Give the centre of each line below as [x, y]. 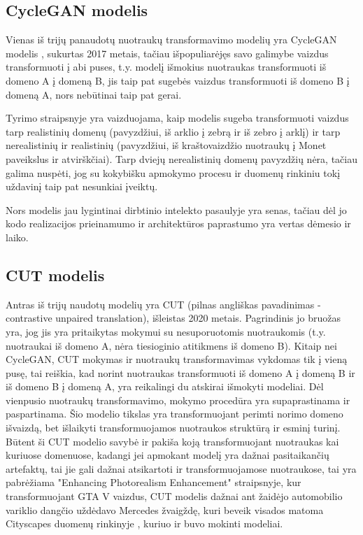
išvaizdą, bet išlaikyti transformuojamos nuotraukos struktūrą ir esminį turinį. [173, 428]
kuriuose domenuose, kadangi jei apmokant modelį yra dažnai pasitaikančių [168, 455]
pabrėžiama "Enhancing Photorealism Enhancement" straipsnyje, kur [154, 482]
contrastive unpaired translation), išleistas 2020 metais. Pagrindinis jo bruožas [173, 318]
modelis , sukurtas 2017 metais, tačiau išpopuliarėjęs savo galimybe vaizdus [167, 53]
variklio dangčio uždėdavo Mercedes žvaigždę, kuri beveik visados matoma [165, 509]
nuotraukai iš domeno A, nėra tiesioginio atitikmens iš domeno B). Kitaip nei [171, 345]
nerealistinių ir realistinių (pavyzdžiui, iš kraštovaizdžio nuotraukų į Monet [166, 145]
